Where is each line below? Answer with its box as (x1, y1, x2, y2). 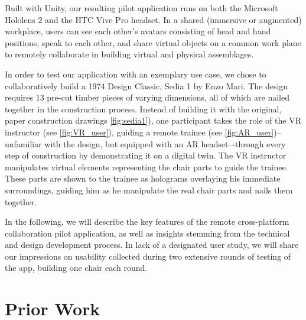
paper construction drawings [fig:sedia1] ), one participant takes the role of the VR (5, 114, 302, 127)
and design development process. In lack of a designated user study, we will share (5, 238, 299, 251)
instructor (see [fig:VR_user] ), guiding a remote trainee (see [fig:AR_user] (5, 125, 274, 138)
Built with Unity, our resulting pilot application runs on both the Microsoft (5, 2, 278, 14)
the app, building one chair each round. (5, 261, 148, 274)
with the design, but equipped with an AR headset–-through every (44, 137, 286, 150)
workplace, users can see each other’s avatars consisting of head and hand (5, 25, 271, 37)
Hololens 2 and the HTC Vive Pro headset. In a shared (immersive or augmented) (5, 13, 302, 25)
